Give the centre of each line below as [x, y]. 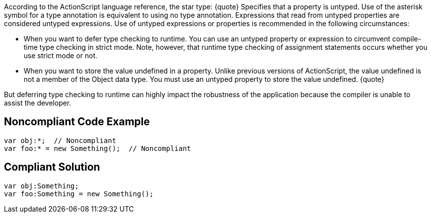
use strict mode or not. [61, 55]
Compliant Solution [52, 167]
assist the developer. [38, 103]
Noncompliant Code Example [77, 122]
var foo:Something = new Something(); [79, 194]
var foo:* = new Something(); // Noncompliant [98, 148]
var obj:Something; [41, 186]
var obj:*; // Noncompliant [60, 140]
